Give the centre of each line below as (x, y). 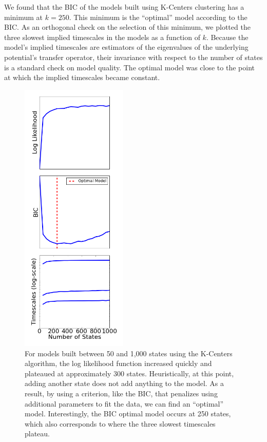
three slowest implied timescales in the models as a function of (102, 37)
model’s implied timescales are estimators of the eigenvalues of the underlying (126, 47)
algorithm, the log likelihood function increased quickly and (118, 363)
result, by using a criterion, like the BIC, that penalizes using (121, 393)
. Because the (227, 37)
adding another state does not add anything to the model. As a (125, 383)
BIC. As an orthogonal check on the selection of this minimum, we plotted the (127, 27)
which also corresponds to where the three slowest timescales (120, 423)
